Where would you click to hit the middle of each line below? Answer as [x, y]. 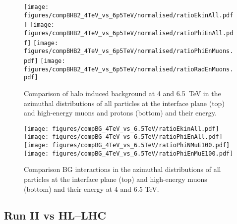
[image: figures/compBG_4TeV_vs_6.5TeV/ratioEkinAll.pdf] [121, 129]
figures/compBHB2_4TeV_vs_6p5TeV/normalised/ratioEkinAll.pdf [129, 15]
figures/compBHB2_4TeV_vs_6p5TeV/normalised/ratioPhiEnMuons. [129, 51]
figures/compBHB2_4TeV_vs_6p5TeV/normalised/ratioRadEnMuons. [129, 69]
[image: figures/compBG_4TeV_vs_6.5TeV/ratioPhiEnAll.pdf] [123, 137]
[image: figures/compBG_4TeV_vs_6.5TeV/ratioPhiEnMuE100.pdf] [129, 153]
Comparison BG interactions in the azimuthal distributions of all [122, 169]
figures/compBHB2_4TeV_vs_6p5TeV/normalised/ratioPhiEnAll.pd [129, 33]
